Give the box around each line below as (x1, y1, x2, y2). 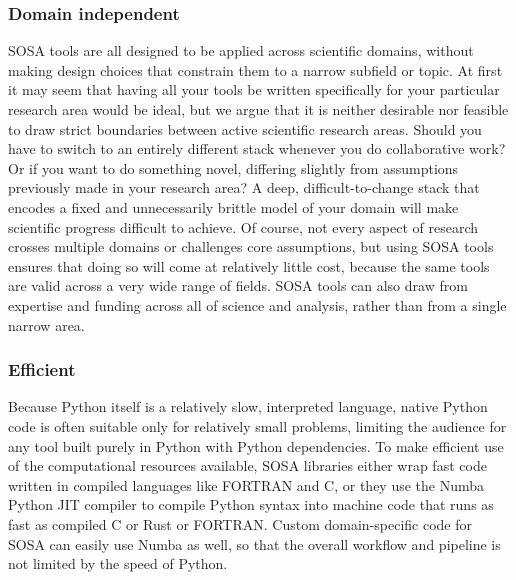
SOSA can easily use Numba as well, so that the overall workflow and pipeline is (8, 533, 501, 554)
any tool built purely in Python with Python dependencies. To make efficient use (8, 435, 504, 456)
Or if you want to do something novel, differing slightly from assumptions (8, 157, 459, 178)
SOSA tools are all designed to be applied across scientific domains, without (8, 40, 474, 61)
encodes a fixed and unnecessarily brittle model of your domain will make (8, 196, 459, 217)
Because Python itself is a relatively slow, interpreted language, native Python (8, 396, 488, 417)
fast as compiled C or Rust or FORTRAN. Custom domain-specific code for (8, 513, 473, 534)
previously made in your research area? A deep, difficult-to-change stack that (8, 177, 480, 198)
